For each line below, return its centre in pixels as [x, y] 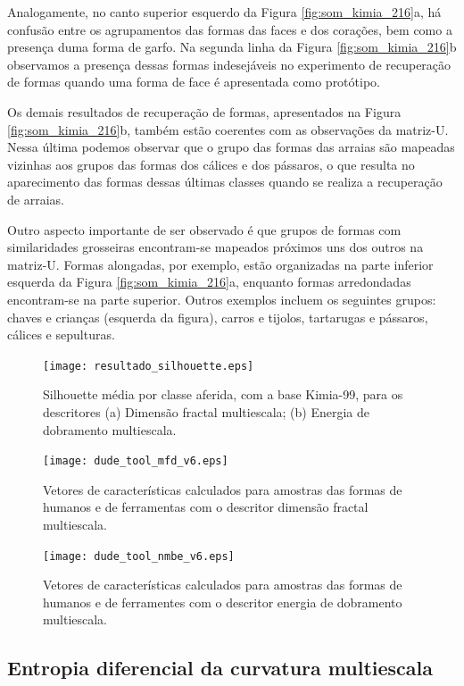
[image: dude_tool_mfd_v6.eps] [136, 461]
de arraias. [36, 199]
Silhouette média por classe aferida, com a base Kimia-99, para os [223, 394]
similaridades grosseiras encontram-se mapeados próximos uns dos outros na [215, 247]
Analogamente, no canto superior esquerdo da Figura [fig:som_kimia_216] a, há [224, 12]
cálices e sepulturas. [61, 335]
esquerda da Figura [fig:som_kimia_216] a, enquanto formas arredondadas [209, 282]
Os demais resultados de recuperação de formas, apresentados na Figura [204, 111]
